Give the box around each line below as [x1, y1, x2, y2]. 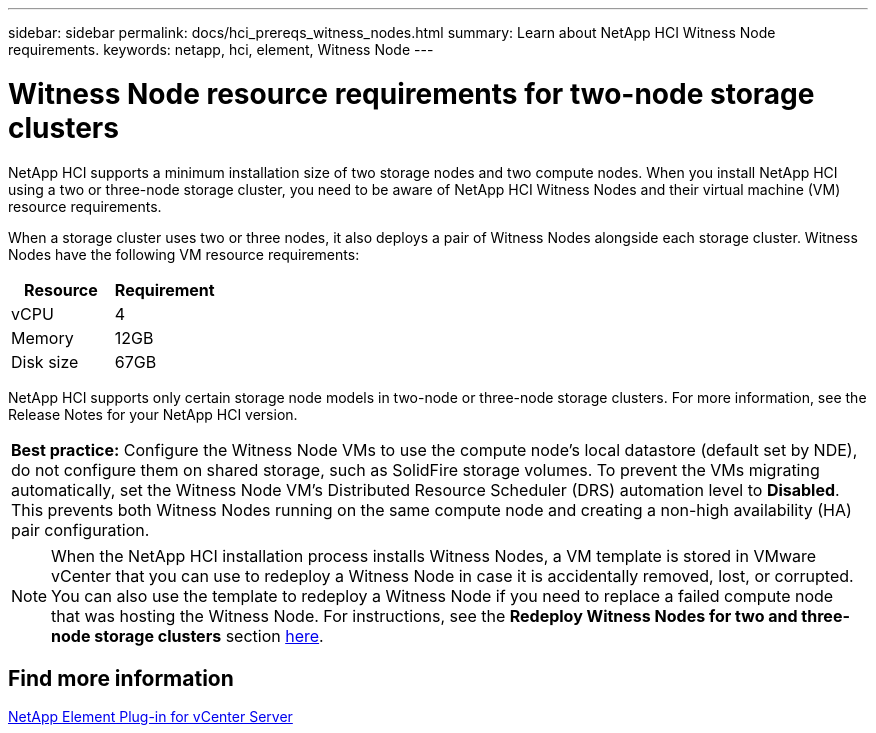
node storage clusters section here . [51, 625, 324, 646]
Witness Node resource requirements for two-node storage [8, 76, 815, 111]
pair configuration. [11, 519, 150, 540]
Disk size [11, 351, 79, 372]
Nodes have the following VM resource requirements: [8, 245, 360, 263]
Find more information [8, 665, 234, 691]
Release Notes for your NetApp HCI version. [8, 405, 298, 423]
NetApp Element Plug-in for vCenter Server [8, 708, 293, 726]
